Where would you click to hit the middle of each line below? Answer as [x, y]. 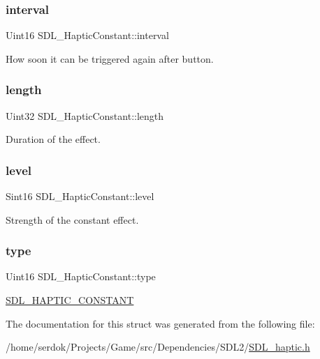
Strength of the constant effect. [72, 219]
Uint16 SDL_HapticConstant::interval [87, 35]
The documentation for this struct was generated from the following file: [160, 323]
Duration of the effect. [53, 139]
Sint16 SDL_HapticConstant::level [80, 196]
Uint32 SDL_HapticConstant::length [85, 115]
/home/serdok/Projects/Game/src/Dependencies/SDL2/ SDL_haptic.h [158, 347]
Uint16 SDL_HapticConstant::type [81, 276]
